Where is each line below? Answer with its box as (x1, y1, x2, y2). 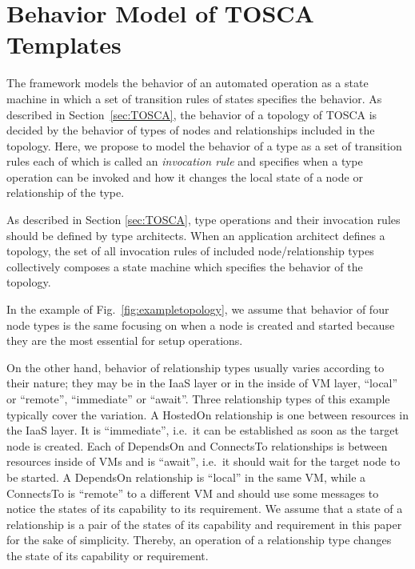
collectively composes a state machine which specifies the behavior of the (6, 258, 363, 274)
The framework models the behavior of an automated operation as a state (6, 74, 369, 91)
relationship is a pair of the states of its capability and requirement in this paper (6, 515, 402, 532)
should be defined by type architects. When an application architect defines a (6, 226, 385, 243)
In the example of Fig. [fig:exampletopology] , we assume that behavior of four (6, 301, 389, 318)
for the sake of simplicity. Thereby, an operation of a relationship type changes (6, 531, 392, 548)
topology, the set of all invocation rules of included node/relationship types (6, 242, 374, 259)
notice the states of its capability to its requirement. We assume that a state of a (6, 500, 403, 517)
